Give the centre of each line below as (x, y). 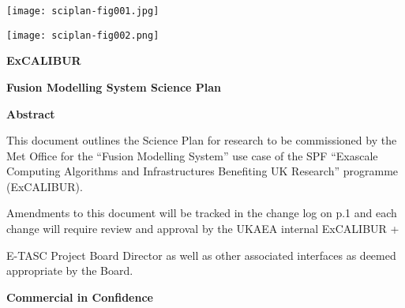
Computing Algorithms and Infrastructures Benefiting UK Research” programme (202, 171)
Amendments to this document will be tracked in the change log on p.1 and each (202, 213)
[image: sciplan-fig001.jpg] (83, 11)
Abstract (31, 113)
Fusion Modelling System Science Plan (114, 86)
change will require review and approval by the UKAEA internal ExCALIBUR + (203, 229)
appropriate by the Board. (70, 270)
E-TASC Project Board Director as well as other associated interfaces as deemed (201, 255)
